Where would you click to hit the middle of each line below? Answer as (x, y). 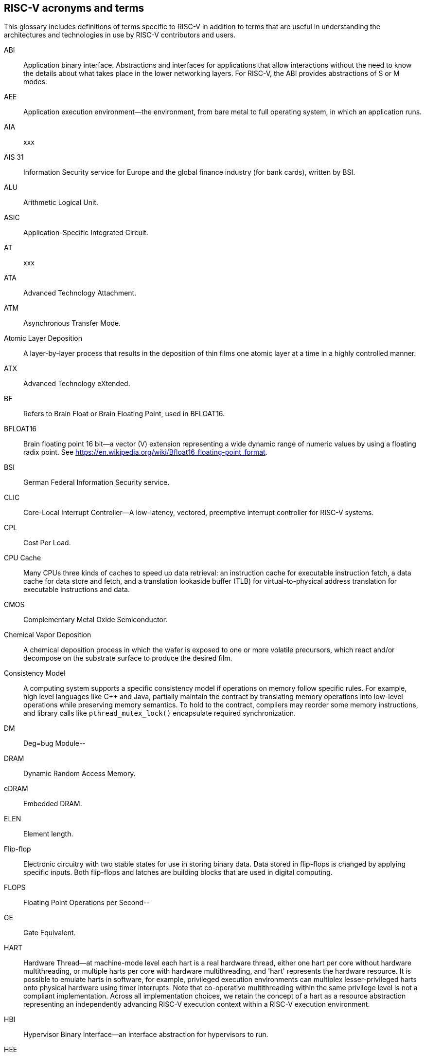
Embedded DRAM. (53, 804)
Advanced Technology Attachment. (80, 293)
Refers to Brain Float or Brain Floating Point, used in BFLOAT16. (124, 414)
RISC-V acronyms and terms (74, 8)
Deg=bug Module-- (54, 743)
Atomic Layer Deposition (43, 338)
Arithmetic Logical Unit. (61, 203)
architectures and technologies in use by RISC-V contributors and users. (120, 35)
